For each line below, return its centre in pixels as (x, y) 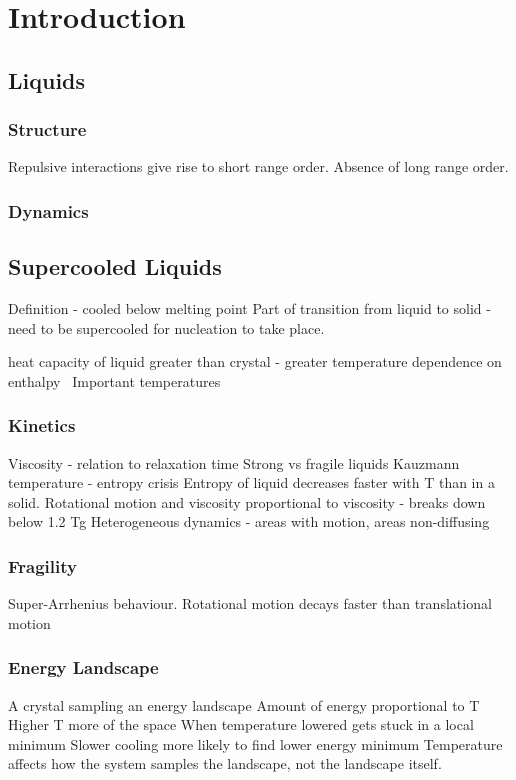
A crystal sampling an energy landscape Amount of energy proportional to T (244, 704)
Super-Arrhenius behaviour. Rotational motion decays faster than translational (250, 603)
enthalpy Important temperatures (114, 380)
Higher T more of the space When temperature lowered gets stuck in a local (241, 724)
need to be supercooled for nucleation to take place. (166, 327)
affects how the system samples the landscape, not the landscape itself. (225, 763)
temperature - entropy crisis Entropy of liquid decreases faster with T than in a (251, 482)
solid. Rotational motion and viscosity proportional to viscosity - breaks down (247, 501)
